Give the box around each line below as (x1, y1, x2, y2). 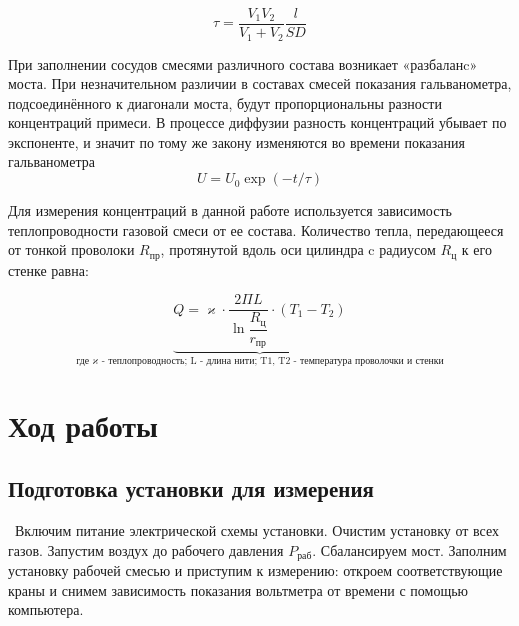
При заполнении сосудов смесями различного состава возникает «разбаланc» (8, 53, 478, 74)
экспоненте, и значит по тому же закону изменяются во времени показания (8, 131, 465, 152)
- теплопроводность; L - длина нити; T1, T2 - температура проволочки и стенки (101, 356, 444, 367)
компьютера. (8, 599, 84, 620)
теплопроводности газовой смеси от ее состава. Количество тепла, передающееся (8, 219, 504, 240)
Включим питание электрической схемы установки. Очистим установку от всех (14, 520, 499, 541)
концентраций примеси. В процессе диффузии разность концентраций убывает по (8, 112, 507, 133)
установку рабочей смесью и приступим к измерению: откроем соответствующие (8, 560, 503, 581)
